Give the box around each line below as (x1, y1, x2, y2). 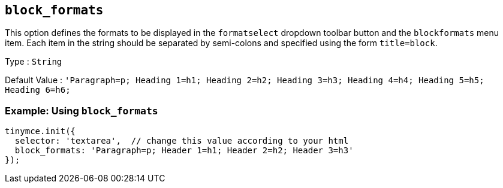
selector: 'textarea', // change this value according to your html (14, 136, 349, 146)
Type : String (5, 56, 62, 67)
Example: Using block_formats (5, 104, 158, 117)
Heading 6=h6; (5, 85, 71, 95)
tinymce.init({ (5, 126, 76, 137)
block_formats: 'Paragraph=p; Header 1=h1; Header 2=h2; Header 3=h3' (14, 145, 354, 156)
